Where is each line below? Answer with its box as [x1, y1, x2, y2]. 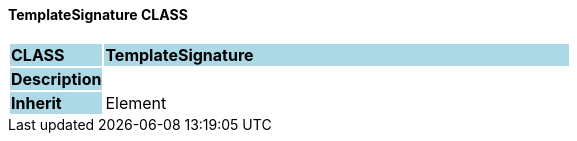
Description [11, 68, 102, 89]
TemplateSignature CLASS [8, 6, 188, 23]
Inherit [11, 92, 62, 113]
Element [105, 92, 167, 113]
